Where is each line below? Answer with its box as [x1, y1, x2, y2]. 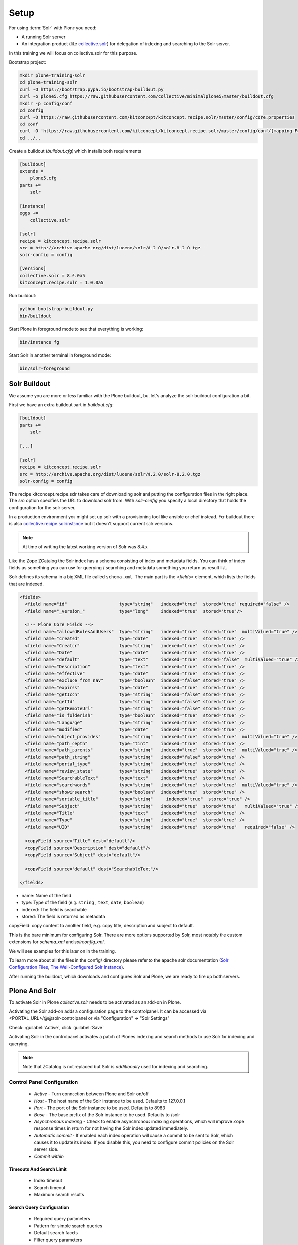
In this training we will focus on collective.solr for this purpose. [9, 50, 138, 56]
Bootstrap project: [9, 59, 47, 65]
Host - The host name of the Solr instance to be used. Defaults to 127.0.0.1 [34, 1098, 186, 1104]
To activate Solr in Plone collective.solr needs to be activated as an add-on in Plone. [9, 999, 181, 1005]
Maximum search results [34, 1191, 84, 1197]
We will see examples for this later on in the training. [9, 948, 116, 954]
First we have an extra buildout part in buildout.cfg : [9, 402, 114, 408]
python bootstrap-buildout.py [19, 306, 93, 312]
